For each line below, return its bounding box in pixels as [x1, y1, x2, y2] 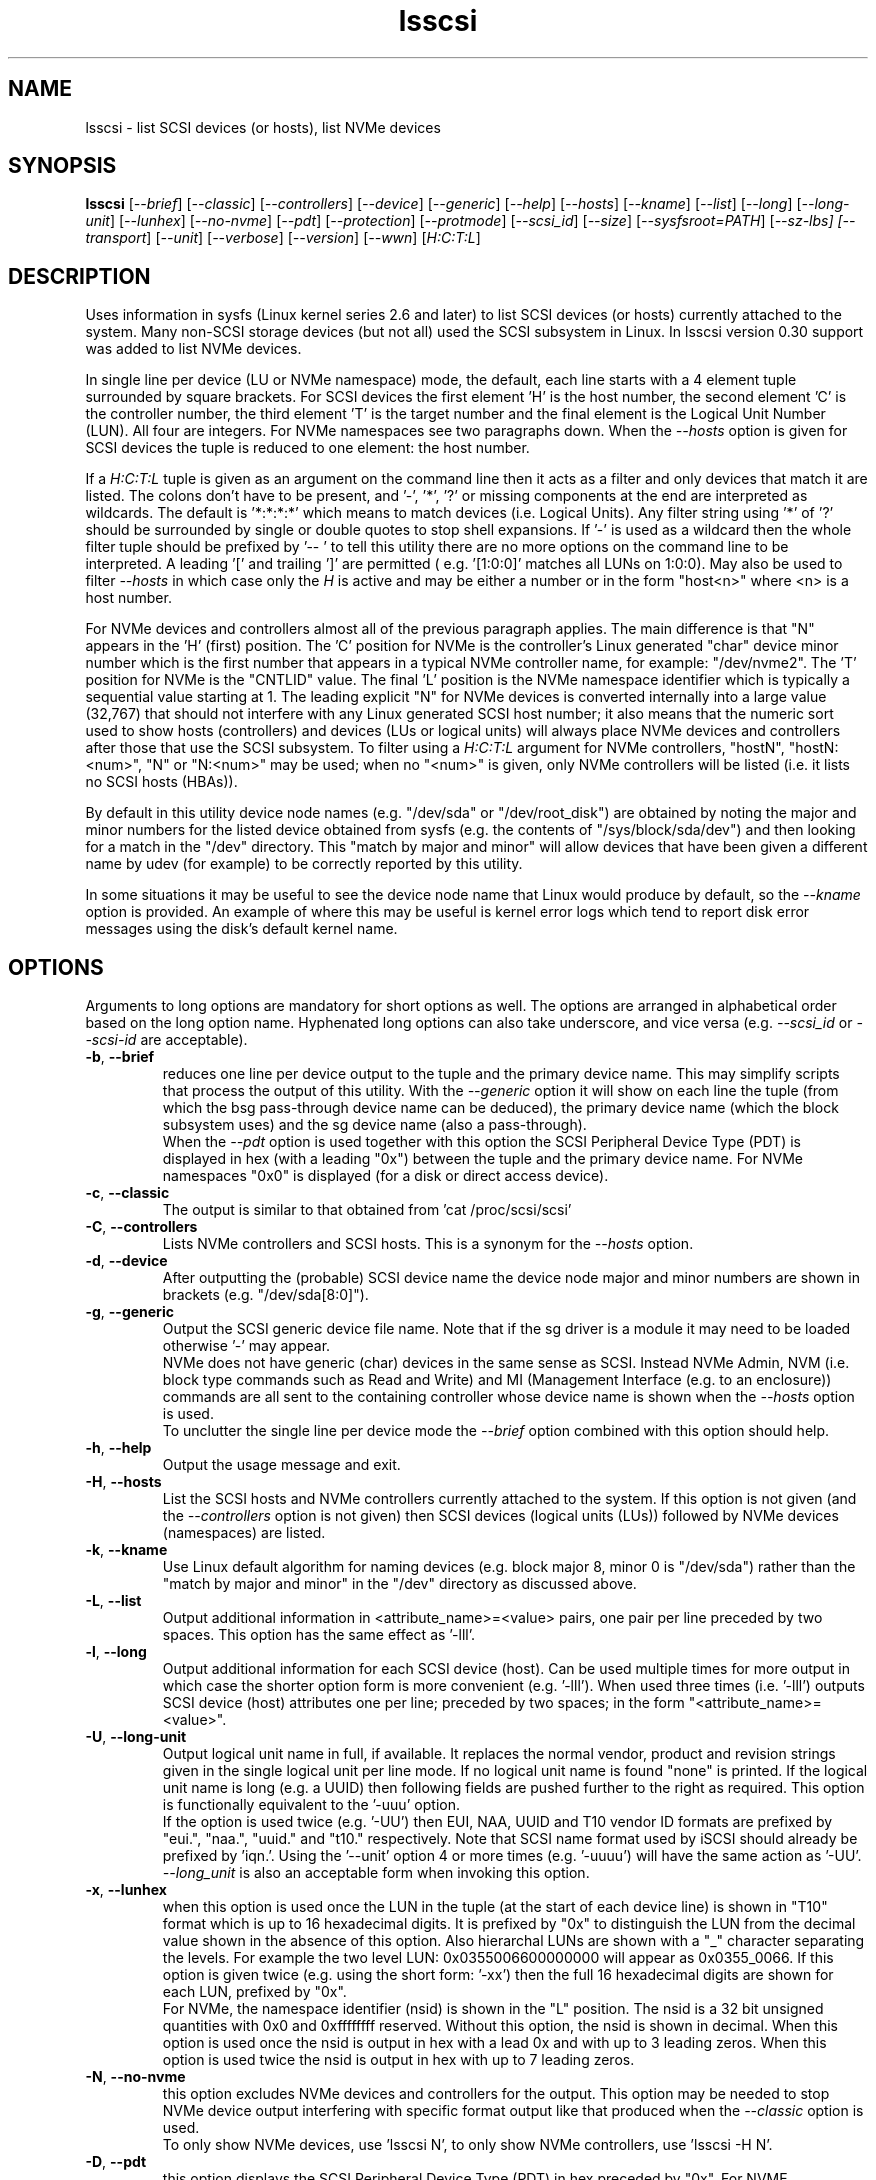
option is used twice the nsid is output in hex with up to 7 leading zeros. [162, 2051, 635, 2069]
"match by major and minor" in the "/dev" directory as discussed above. [162, 1575, 637, 1593]
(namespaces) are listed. [162, 1524, 326, 1542]
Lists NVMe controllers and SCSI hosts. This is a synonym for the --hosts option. [162, 1235, 694, 1253]
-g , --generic [85, 1303, 174, 1321]
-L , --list [85, 1592, 142, 1610]
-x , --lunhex [85, 1881, 167, 1899]
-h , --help [85, 1439, 152, 1457]
